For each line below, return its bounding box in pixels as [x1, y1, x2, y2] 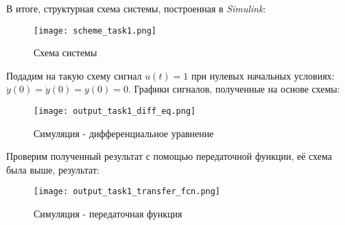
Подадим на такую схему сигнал [6, 68, 142, 82]
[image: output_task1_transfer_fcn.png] [34, 187, 221, 197]
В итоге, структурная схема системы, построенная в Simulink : [6, 1, 266, 15]
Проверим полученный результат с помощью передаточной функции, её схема [6, 149, 332, 163]
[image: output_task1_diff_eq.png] [34, 106, 196, 117]
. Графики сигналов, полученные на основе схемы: [128, 82, 340, 96]
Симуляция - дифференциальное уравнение [34, 126, 214, 140]
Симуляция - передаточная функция [34, 206, 182, 221]
